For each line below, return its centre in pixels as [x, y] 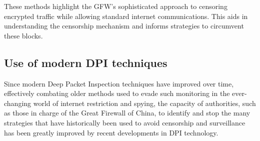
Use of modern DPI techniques [86, 62]
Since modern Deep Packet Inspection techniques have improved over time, [119, 83]
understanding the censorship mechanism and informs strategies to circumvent [124, 26]
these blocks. [23, 35]
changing [18, 103]
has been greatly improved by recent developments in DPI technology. [111, 132]
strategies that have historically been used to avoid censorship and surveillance [125, 122]
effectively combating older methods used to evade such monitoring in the [117, 93]
